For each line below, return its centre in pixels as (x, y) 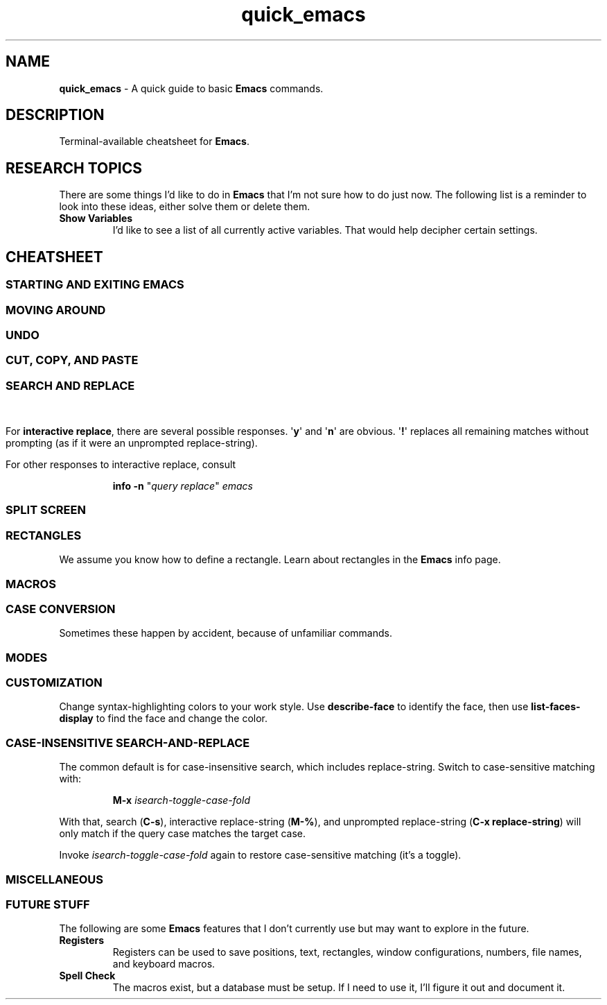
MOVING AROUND (56, 310)
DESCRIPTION (55, 115)
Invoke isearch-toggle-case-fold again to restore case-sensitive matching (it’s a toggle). (260, 855)
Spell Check (87, 976)
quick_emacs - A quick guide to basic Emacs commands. (191, 88)
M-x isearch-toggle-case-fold (181, 800)
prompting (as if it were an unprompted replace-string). (132, 443)
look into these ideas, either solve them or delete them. (185, 207)
